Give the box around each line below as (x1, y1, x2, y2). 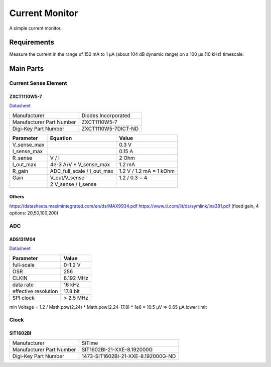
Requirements (9, 38, 55, 47)
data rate (12, 281, 34, 288)
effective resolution (12, 288, 58, 295)
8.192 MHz (63, 274, 89, 281)
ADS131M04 (9, 236, 36, 242)
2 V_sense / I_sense (50, 181, 97, 188)
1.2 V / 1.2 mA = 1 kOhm (118, 167, 175, 174)
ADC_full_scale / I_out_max (50, 167, 114, 174)
